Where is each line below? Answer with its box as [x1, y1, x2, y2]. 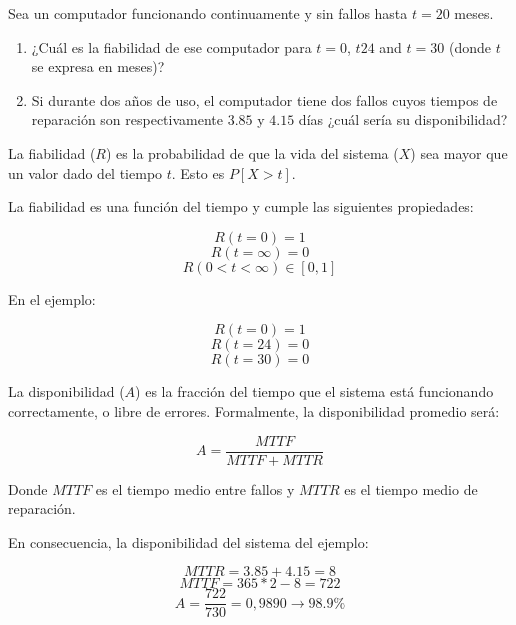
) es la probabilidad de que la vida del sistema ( [105, 142, 399, 163]
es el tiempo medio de [344, 478, 478, 499]
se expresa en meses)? [31, 56, 165, 77]
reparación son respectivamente [31, 109, 223, 130]
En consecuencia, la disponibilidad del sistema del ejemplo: [8, 531, 369, 552]
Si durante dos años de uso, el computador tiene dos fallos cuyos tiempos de [31, 89, 498, 110]
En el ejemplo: [8, 288, 96, 309]
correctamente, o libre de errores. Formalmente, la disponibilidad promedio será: [8, 400, 500, 421]
